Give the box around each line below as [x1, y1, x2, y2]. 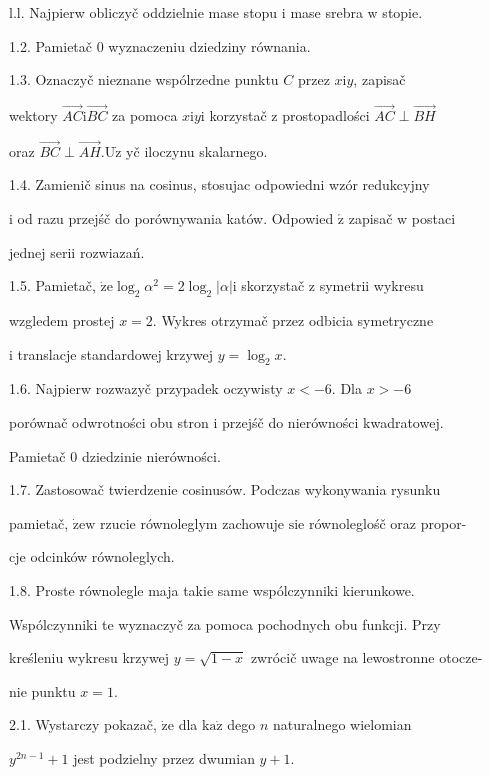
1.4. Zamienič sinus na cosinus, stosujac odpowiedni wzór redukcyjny [9, 174, 430, 195]
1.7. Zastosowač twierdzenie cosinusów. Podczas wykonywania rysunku [9, 479, 441, 500]
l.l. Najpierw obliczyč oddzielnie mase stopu [9, 2, 278, 22]
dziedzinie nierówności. [81, 445, 221, 466]
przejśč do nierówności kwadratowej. [222, 411, 444, 432]
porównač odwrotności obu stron [9, 411, 209, 432]
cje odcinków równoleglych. [9, 546, 175, 567]
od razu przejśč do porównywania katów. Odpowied [17, 208, 334, 228]
